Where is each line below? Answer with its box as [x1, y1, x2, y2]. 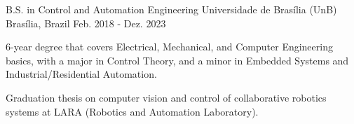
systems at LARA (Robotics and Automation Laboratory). [6, 104, 259, 118]
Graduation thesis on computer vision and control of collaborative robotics [6, 90, 327, 104]
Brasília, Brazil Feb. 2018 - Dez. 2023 [6, 15, 166, 30]
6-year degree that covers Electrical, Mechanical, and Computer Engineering [6, 39, 333, 54]
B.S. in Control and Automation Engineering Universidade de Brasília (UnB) [6, 2, 337, 16]
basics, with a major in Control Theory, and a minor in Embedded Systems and [6, 53, 349, 67]
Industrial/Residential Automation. [6, 67, 157, 81]
